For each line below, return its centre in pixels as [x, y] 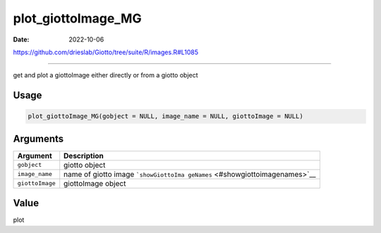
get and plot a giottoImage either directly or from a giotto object [105, 75]
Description [84, 156]
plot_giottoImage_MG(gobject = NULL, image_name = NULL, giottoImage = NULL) [165, 116]
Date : [21, 39]
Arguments [38, 138]
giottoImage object [95, 183]
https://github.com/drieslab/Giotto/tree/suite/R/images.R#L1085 [106, 52]
